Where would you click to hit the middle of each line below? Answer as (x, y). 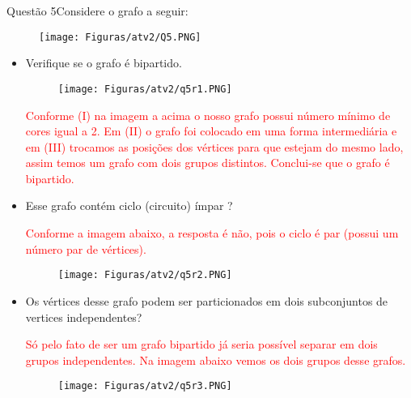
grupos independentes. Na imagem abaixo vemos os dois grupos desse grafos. (216, 359)
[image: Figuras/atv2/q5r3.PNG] (145, 386)
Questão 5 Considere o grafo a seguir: (97, 11)
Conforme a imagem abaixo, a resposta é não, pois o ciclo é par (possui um (212, 233)
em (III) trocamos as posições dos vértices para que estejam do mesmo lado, (214, 146)
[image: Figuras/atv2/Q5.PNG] (120, 37)
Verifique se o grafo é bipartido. (104, 63)
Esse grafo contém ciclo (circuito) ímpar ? (129, 205)
